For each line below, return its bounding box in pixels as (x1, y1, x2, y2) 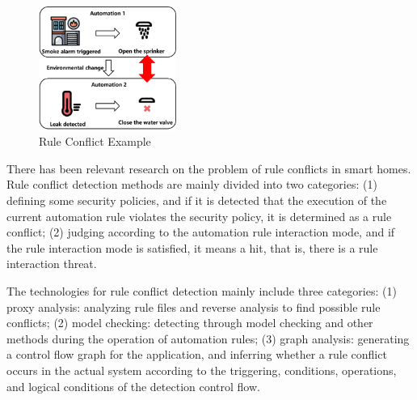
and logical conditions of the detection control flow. (6, 377, 260, 394)
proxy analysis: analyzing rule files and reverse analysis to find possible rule (6, 298, 381, 315)
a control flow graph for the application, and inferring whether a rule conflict (6, 346, 387, 363)
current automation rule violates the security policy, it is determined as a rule (6, 207, 392, 224)
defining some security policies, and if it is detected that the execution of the (6, 192, 387, 209)
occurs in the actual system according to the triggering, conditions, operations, (6, 362, 397, 378)
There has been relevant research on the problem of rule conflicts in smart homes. (6, 160, 411, 177)
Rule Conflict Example (39, 133, 151, 150)
